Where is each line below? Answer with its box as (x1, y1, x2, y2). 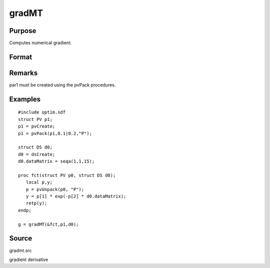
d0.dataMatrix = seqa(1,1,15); (18, 158, 95, 164)
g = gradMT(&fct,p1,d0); (18, 221, 79, 227)
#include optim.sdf (18, 109, 66, 115)
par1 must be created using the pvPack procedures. (9, 81, 116, 87)
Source (9, 234, 32, 242)
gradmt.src (9, 247, 32, 253)
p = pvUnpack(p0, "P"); (25, 186, 84, 192)
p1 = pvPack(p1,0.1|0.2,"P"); (18, 130, 92, 136)
